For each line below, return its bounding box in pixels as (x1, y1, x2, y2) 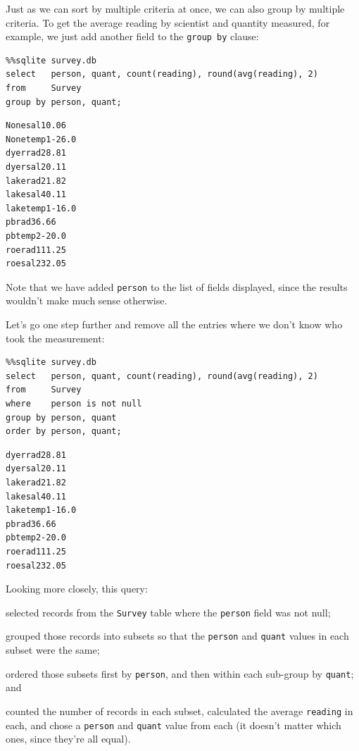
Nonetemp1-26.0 (6, 134, 77, 144)
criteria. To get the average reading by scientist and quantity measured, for (6, 15, 330, 30)
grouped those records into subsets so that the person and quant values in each (6, 628, 349, 643)
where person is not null (6, 398, 142, 409)
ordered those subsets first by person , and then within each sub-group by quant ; (6, 666, 354, 681)
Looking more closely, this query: (6, 581, 148, 596)
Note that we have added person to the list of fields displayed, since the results (6, 279, 348, 294)
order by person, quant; (6, 426, 122, 437)
